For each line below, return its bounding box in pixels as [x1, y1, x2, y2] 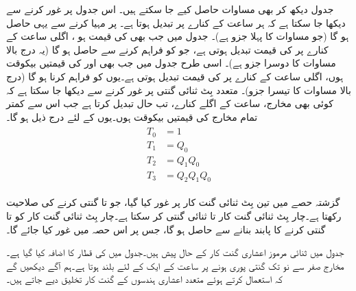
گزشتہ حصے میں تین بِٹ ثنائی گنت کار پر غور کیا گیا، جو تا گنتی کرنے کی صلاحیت [6, 195, 340, 209]
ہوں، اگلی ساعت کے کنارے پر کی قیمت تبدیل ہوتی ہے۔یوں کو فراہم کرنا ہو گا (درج [6, 69, 344, 83]
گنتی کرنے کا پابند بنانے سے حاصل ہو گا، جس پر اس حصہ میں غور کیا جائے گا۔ [6, 222, 326, 236]
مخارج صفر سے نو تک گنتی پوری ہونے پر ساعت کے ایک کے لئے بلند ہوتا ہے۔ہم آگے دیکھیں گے [6, 258, 344, 272]
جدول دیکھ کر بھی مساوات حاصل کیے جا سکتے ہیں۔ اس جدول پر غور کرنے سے [6, 2, 334, 16]
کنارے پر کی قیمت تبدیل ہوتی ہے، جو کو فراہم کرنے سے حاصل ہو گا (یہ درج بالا [6, 42, 329, 56]
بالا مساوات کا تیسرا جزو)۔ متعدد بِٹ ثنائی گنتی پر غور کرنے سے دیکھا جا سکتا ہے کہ [6, 82, 351, 97]
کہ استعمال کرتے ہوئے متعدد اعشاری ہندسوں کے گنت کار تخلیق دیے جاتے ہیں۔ [6, 272, 283, 286]
